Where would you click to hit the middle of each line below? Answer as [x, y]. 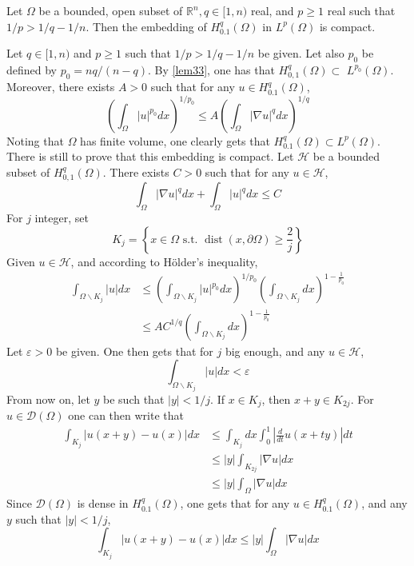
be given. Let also [301, 53]
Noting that [35, 140]
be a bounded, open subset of [111, 10]
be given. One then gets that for [134, 351]
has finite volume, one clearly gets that [175, 140]
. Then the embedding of [146, 26]
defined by [32, 69]
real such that [361, 10]
